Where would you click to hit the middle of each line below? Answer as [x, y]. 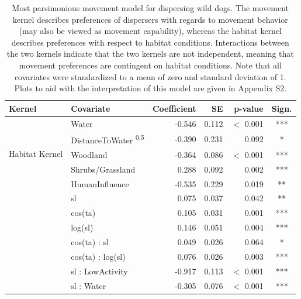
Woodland [89, 154]
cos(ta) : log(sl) [98, 256]
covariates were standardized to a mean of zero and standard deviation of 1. [150, 76]
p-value [249, 108]
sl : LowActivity [99, 271]
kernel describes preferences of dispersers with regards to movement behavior [150, 19]
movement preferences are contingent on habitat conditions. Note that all [150, 65]
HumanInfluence [100, 183]
